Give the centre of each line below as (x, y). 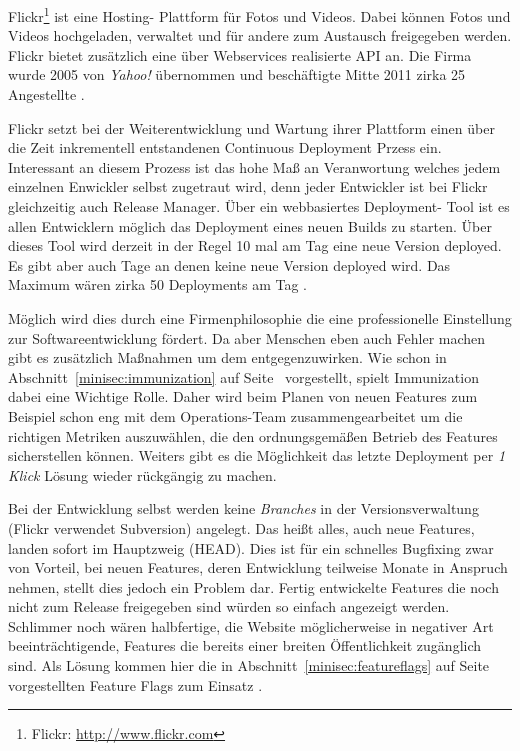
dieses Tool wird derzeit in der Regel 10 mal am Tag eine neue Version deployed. (255, 245)
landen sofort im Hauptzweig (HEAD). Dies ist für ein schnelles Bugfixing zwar (251, 547)
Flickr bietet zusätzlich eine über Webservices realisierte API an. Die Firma (240, 54)
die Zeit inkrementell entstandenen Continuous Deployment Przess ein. (225, 147)
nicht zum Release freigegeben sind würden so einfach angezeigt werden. (229, 606)
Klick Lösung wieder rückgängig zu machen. (142, 474)
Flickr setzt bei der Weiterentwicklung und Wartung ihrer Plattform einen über (251, 127)
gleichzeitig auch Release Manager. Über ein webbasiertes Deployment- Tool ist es (259, 206)
